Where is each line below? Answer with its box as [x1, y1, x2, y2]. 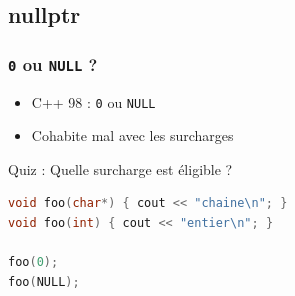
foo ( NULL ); [8, 274, 80, 289]
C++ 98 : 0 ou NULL [31, 91, 156, 112]
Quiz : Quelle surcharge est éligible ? [8, 158, 233, 179]
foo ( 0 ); [8, 255, 59, 270]
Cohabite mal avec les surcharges [31, 125, 234, 146]
